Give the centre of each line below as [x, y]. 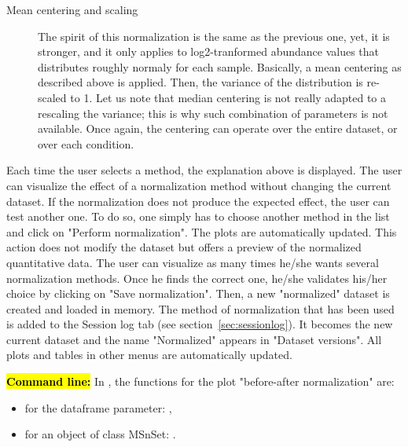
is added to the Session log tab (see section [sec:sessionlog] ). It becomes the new [200, 324]
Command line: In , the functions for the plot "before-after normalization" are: [200, 381]
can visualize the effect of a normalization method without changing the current [199, 185]
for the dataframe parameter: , [98, 407]
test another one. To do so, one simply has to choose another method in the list [198, 216]
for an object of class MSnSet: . [100, 434]
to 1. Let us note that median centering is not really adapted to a [228, 97]
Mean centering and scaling [72, 9]
